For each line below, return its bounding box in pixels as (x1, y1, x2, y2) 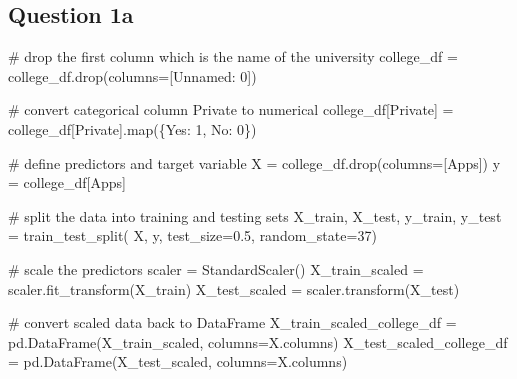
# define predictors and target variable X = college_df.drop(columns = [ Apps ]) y (8, 152, 501, 173)
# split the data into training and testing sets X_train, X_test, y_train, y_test (8, 205, 502, 226)
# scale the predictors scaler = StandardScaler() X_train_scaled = (8, 258, 424, 279)
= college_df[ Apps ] (8, 172, 126, 193)
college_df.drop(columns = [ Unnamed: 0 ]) (8, 65, 257, 86)
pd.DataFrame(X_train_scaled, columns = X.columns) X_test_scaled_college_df (8, 331, 508, 352)
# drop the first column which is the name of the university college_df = (8, 46, 458, 67)
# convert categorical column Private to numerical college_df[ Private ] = (8, 99, 454, 120)
